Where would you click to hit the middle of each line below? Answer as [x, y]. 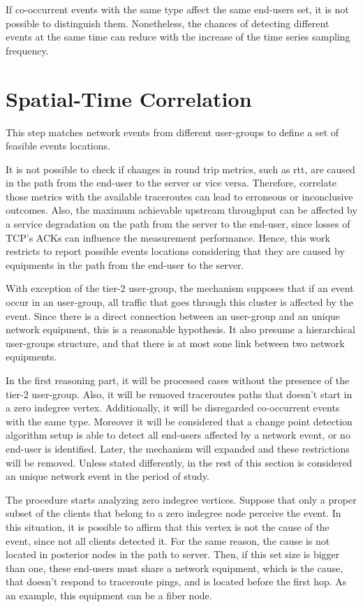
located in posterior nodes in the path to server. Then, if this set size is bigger [173, 554]
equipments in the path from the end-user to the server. [125, 264]
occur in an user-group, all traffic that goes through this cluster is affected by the [179, 302]
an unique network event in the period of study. [108, 476]
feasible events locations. [58, 146]
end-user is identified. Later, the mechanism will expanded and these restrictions [178, 448]
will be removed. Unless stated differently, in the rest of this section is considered [179, 462]
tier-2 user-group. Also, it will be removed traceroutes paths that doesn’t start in [179, 394]
